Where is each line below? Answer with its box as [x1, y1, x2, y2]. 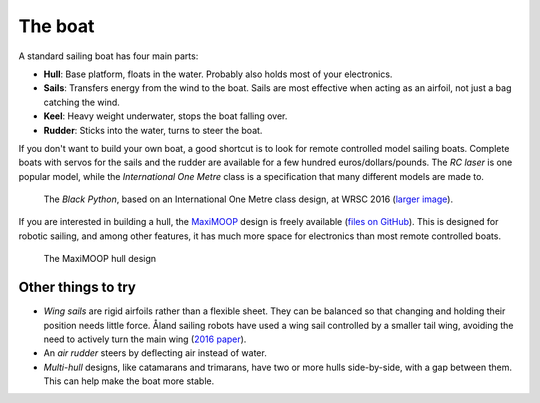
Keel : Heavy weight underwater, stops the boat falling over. [43, 110, 288, 122]
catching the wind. [43, 96, 120, 108]
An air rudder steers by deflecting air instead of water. [43, 347, 267, 359]
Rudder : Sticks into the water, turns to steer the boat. [43, 124, 263, 136]
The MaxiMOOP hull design [43, 253, 157, 265]
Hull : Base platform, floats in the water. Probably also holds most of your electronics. [43, 68, 393, 80]
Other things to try [18, 279, 137, 296]
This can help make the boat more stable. [43, 375, 215, 387]
